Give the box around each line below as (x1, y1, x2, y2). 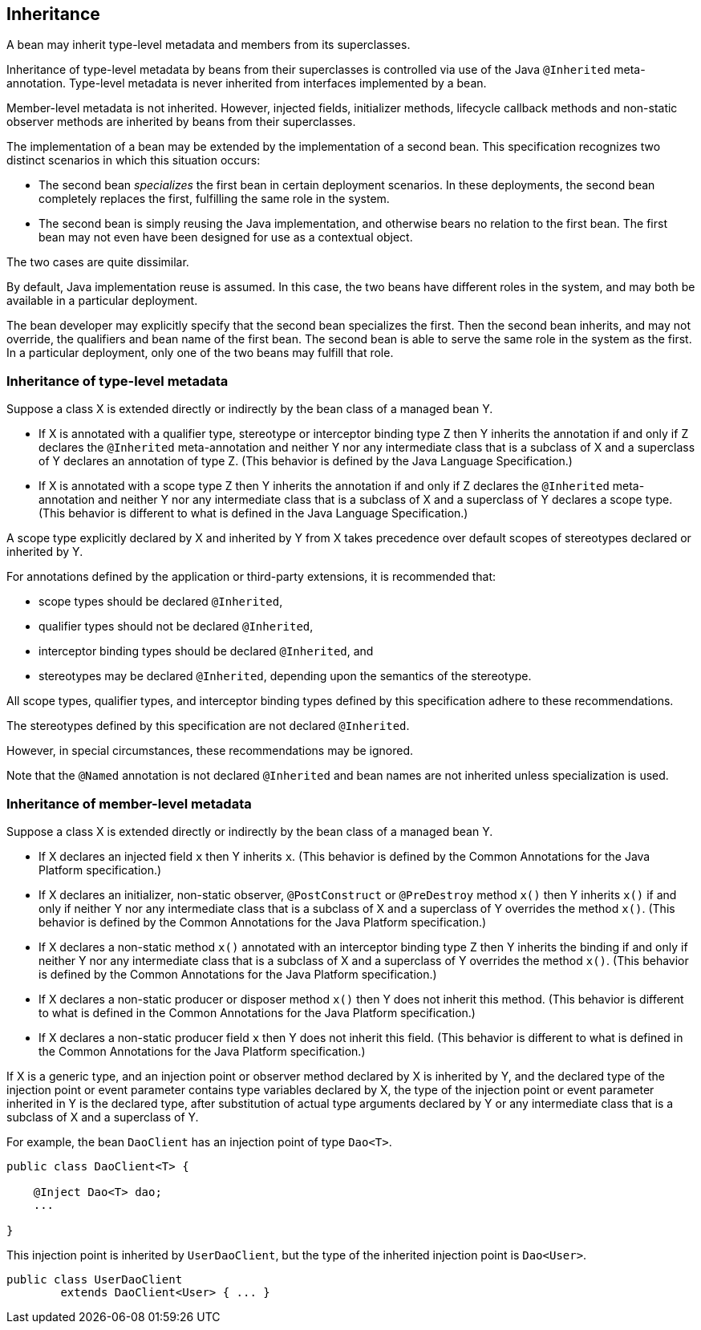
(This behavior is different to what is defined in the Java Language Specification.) (38, 506, 468, 521)
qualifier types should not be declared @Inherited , (38, 619, 314, 634)
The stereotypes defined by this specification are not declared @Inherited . (6, 719, 410, 733)
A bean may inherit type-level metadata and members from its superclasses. (6, 38, 411, 52)
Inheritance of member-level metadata (6, 795, 252, 812)
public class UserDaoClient (6, 1272, 183, 1286)
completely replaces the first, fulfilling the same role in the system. (38, 192, 390, 206)
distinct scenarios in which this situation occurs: (6, 153, 261, 168)
